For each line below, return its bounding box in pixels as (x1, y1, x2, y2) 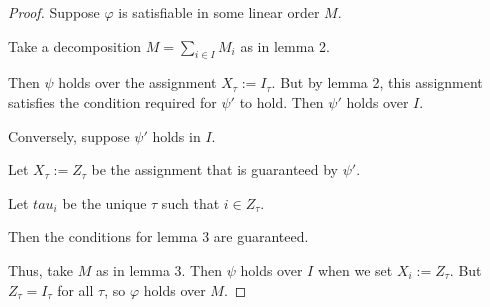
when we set (317, 259, 393, 280)
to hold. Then (239, 91, 324, 112)
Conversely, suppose (8, 125, 130, 146)
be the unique (62, 192, 147, 213)
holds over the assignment (58, 72, 217, 93)
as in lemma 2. (240, 35, 330, 56)
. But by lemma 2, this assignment (271, 72, 483, 93)
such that (161, 192, 220, 213)
